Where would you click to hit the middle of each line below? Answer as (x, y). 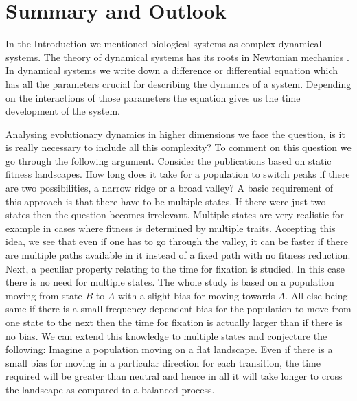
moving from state (44, 295)
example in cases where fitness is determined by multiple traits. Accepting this (171, 228)
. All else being (316, 295)
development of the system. (63, 111)
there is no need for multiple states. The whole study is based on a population (170, 282)
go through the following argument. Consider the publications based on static (169, 160)
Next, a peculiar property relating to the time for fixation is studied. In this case (175, 268)
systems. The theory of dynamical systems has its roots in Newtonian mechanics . (177, 57)
